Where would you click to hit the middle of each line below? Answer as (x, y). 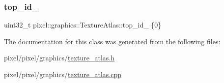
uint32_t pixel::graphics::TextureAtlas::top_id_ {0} (83, 25)
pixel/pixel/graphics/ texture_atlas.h (59, 58)
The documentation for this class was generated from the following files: (112, 41)
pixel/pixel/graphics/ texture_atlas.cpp (63, 74)
